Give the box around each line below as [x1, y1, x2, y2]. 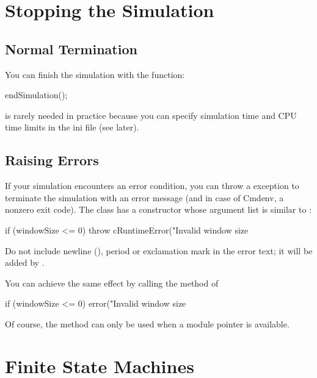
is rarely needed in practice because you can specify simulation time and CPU [5, 109, 297, 121]
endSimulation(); [5, 88, 68, 101]
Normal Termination [5, 39, 137, 58]
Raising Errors [5, 151, 99, 169]
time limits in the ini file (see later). [5, 121, 139, 134]
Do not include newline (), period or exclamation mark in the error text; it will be [5, 244, 313, 257]
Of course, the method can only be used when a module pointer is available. [5, 317, 290, 330]
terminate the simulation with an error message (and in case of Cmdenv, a [5, 191, 284, 204]
